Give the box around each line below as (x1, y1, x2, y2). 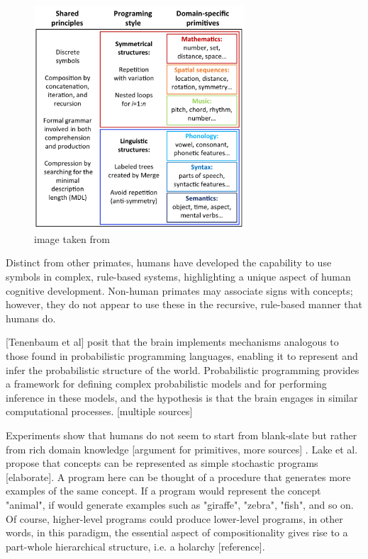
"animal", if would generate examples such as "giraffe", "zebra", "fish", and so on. (6, 497, 354, 512)
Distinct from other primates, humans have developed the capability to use (6, 255, 332, 270)
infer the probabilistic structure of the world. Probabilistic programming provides (6, 362, 359, 377)
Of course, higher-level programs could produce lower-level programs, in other (6, 511, 343, 526)
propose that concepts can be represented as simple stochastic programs (6, 456, 318, 470)
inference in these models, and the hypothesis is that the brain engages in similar (6, 390, 358, 405)
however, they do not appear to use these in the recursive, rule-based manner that (6, 297, 362, 312)
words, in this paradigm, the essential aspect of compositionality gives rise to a (6, 525, 348, 540)
